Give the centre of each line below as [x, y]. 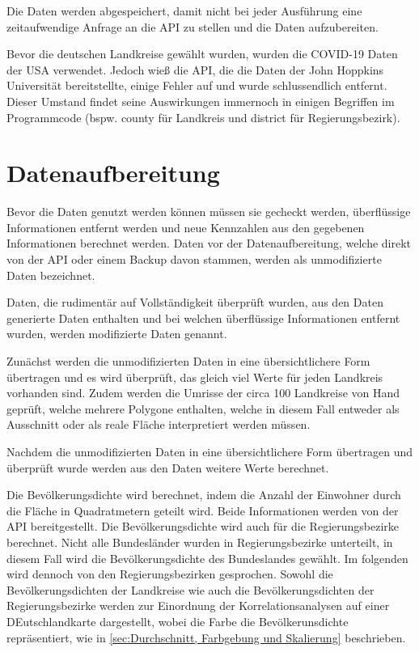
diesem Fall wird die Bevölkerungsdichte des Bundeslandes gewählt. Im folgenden [207, 558]
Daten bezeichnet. [51, 275]
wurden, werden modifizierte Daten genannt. [117, 334]
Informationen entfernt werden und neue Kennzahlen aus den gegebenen [186, 227]
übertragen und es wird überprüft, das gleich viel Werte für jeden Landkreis [195, 377]
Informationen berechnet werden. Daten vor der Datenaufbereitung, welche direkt [209, 243]
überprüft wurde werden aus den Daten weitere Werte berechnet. [168, 467]
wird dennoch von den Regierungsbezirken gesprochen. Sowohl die [170, 574]
